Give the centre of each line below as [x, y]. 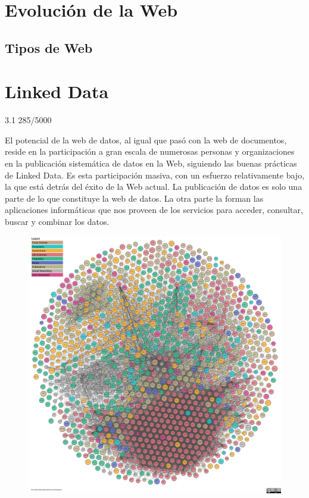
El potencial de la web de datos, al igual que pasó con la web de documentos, [146, 140]
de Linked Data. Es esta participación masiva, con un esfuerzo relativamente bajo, [155, 175]
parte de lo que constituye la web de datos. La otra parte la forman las [134, 198]
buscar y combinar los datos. [57, 222]
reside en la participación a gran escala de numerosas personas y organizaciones [150, 151]
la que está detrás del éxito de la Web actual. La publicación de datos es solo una [154, 187]
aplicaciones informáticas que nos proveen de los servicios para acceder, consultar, [154, 210]
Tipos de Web [49, 47]
